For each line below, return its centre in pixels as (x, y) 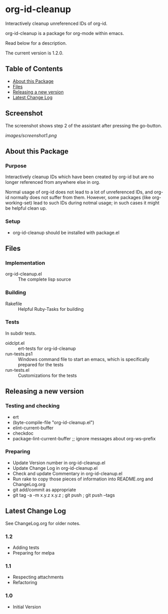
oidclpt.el (15, 343)
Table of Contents (34, 69)
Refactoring (25, 583)
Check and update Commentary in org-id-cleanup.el (68, 473)
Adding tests (26, 547)
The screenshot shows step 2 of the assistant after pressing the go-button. (84, 125)
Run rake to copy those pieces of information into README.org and (83, 479)
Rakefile (14, 304)
